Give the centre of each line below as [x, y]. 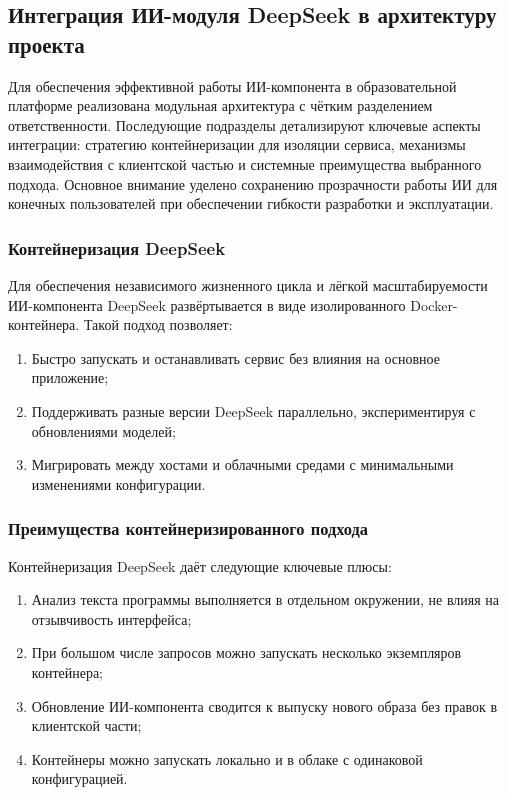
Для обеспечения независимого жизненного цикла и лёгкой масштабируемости [248, 284]
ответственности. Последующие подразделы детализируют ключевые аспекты [244, 124]
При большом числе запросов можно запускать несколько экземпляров [246, 652]
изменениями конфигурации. [118, 483]
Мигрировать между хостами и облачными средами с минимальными [242, 464]
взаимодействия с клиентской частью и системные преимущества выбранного [245, 163]
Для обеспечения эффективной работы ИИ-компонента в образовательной [232, 85]
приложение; [70, 377]
